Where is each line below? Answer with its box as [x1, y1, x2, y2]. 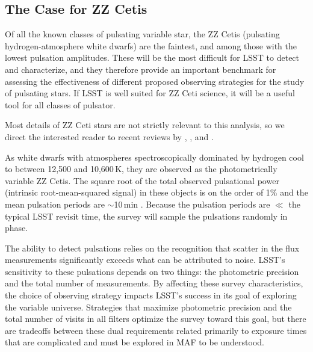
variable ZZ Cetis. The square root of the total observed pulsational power [5, 174, 279, 187]
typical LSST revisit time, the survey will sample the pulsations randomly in [5, 209, 288, 222]
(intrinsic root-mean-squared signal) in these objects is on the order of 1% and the [5, 186, 308, 199]
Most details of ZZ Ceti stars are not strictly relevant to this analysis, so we [5, 119, 285, 131]
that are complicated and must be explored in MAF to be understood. [5, 336, 264, 348]
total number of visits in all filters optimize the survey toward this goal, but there [5, 312, 306, 325]
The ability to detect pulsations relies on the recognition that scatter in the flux [5, 241, 300, 254]
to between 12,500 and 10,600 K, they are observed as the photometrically [5, 162, 277, 175]
